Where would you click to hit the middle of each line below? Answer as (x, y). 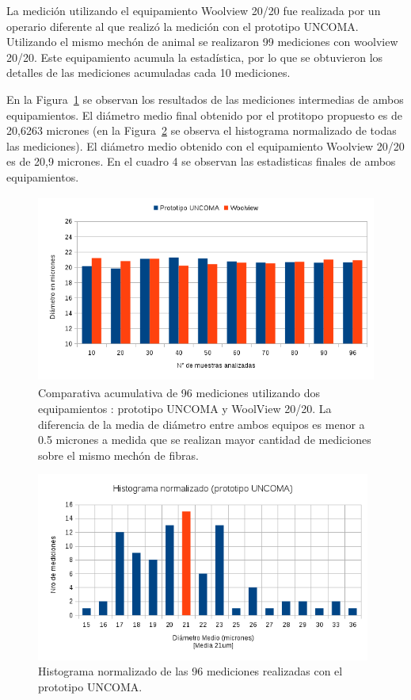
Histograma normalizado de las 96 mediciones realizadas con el (190, 671)
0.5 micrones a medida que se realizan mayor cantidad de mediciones (205, 440)
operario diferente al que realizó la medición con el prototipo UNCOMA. (183, 26)
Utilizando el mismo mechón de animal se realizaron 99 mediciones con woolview (202, 42)
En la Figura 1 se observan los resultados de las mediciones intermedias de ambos (205, 99)
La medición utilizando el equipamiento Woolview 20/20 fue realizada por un (194, 10)
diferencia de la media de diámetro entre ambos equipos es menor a (202, 424)
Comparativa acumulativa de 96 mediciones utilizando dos (179, 393)
